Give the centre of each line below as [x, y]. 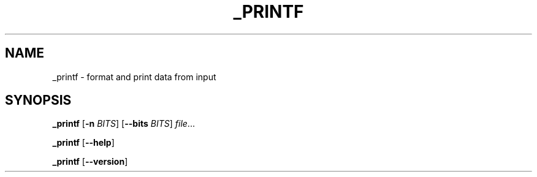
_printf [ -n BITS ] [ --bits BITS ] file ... [124, 124]
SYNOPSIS [38, 100]
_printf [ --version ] [90, 162]
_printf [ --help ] [83, 143]
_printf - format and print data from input [134, 77]
